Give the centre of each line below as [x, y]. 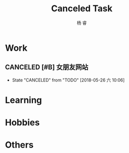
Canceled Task [82, 9]
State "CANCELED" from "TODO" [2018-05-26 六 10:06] [68, 80]
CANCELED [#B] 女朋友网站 [47, 67]
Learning [24, 100]
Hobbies [22, 123]
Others [19, 145]
